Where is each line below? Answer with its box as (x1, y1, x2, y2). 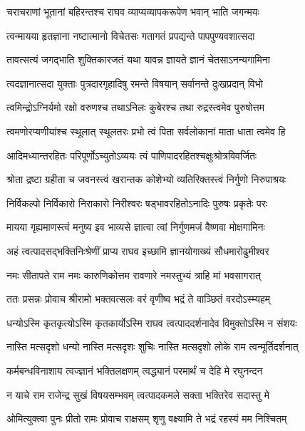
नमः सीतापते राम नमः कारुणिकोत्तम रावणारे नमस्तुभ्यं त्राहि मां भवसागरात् (6, 267, 261, 282)
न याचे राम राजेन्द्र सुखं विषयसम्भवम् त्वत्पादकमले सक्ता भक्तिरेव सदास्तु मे (6, 387, 269, 402)
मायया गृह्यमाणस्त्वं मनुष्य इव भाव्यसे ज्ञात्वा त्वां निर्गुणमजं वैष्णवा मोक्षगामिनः (6, 219, 265, 234)
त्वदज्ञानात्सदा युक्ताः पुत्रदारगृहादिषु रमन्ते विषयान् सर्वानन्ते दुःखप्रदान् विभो (6, 76, 263, 90)
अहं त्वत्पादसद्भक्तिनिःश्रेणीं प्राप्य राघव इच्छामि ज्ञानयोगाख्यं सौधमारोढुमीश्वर (6, 243, 269, 258)
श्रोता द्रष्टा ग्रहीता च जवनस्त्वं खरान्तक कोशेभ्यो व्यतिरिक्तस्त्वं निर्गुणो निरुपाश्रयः (6, 172, 286, 187)
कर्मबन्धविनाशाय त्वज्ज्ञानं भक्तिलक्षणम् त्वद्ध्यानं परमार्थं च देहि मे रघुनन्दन (6, 363, 263, 378)
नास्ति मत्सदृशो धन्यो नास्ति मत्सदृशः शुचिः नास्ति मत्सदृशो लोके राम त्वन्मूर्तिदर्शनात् (6, 339, 299, 354)
